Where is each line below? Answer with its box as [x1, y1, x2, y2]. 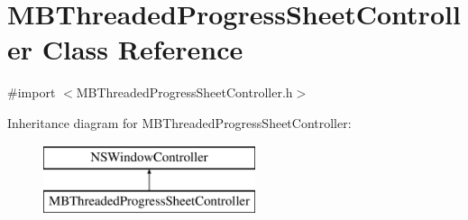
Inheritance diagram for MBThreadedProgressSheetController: [7, 113, 352, 132]
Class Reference [41, 31, 243, 68]
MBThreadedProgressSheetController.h [76, 83, 293, 102]
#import [7, 83, 56, 102]
